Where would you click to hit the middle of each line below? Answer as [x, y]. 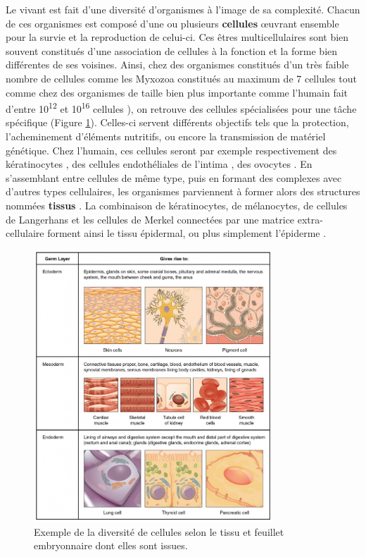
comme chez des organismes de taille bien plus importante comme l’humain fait [177, 92]
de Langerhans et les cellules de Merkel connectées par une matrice [150, 219]
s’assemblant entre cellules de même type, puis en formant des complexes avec [174, 177]
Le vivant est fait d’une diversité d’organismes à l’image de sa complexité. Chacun [183, 9]
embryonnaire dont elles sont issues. [111, 545]
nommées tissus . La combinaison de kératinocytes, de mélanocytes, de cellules [177, 205]
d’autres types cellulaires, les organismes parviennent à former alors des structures [183, 191]
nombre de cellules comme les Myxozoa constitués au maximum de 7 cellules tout [181, 78]
